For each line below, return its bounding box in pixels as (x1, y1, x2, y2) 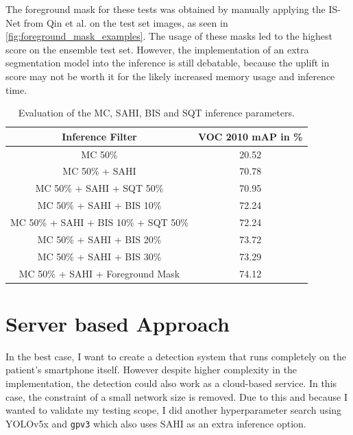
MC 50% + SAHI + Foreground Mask (19, 266, 180, 280)
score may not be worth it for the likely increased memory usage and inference (5, 69, 335, 83)
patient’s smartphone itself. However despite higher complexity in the (5, 362, 297, 377)
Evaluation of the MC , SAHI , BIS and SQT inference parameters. (18, 105, 295, 120)
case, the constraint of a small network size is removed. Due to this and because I (5, 389, 348, 403)
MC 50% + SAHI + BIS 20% (37, 232, 162, 246)
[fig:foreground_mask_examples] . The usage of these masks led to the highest (5, 29, 332, 43)
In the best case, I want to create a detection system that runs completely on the (5, 349, 346, 363)
